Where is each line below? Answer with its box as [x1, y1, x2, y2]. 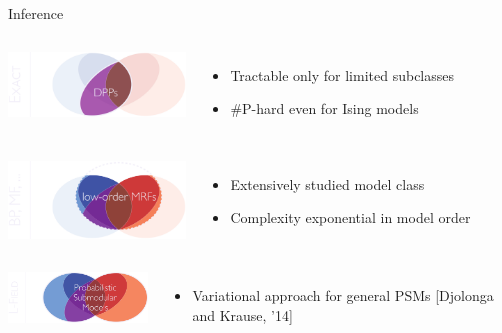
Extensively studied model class [230, 173, 425, 194]
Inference [8, 3, 64, 23]
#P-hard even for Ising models [230, 98, 419, 119]
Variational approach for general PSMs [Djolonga [192, 284, 494, 305]
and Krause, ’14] [192, 304, 293, 325]
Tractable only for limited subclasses [230, 64, 454, 85]
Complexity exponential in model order [230, 207, 471, 228]
